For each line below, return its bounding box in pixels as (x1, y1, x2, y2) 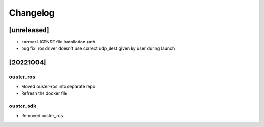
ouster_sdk (9, 103, 37, 109)
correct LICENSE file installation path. (21, 39, 97, 45)
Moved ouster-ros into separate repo (21, 84, 96, 89)
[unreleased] (9, 26, 50, 34)
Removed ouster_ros (21, 113, 63, 119)
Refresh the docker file (21, 90, 67, 96)
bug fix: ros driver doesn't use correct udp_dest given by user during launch (21, 45, 175, 51)
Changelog (9, 7, 55, 18)
